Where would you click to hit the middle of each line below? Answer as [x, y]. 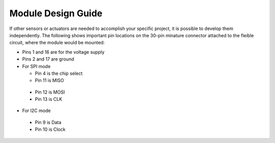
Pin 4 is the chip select [59, 73]
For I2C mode [36, 111]
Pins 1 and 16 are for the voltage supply [63, 52]
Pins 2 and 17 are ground [48, 59]
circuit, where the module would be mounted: [57, 43]
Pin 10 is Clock [50, 129]
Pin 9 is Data [48, 122]
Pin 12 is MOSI [50, 92]
